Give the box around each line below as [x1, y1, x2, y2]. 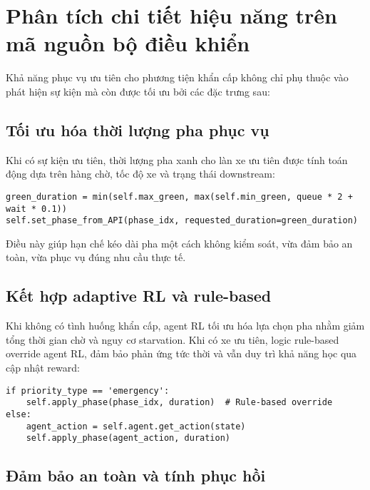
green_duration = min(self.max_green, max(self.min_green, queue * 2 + [6, 191, 353, 202]
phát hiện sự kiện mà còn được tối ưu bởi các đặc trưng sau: [6, 83, 270, 98]
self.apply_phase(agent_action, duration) [26, 433, 230, 444]
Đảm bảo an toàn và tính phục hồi [6, 464, 266, 486]
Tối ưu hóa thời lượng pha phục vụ [6, 118, 269, 141]
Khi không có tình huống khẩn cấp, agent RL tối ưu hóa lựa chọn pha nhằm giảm [6, 318, 365, 333]
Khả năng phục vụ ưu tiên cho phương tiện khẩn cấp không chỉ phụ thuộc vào [6, 70, 349, 85]
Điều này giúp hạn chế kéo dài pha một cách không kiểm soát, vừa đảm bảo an [6, 235, 353, 250]
